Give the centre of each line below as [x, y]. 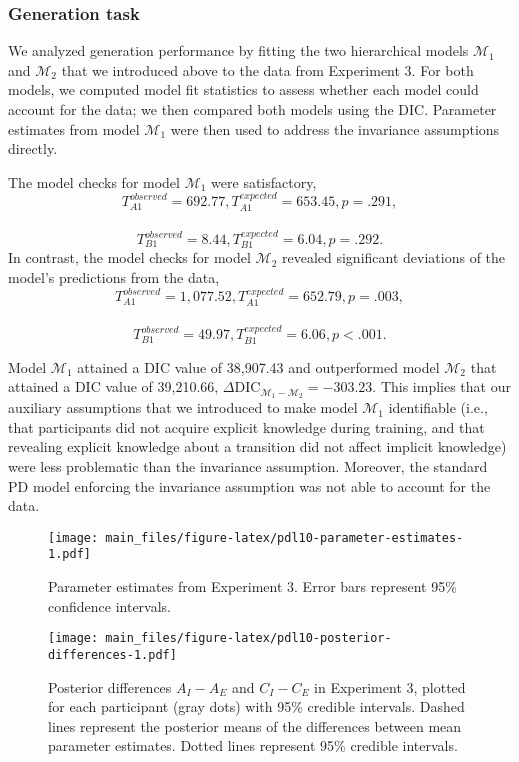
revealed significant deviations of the [393, 257]
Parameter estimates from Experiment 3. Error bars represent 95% [252, 586]
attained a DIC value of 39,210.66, [113, 386]
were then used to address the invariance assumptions [335, 128]
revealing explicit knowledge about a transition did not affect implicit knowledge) [257, 446]
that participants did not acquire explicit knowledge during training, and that [246, 426]
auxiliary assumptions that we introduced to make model [183, 407]
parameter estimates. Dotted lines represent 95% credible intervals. [253, 745]
